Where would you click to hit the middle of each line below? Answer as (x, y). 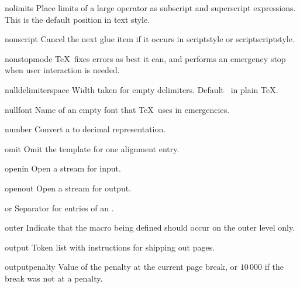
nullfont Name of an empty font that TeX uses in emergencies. (117, 109)
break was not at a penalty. (54, 278)
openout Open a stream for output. (68, 188)
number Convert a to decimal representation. (85, 129)
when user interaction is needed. (62, 70)
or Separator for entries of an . (59, 208)
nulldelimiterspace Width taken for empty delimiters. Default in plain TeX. (142, 89)
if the (274, 267)
